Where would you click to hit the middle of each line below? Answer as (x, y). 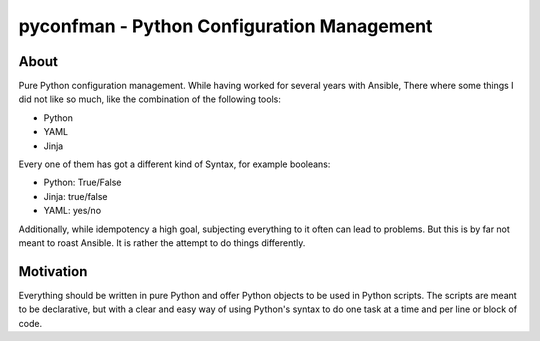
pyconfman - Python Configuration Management (225, 26)
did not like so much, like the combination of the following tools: (150, 99)
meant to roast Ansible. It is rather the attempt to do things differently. (162, 242)
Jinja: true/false (75, 196)
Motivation (53, 271)
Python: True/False (82, 182)
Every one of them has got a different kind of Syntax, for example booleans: (174, 164)
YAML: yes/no (72, 211)
